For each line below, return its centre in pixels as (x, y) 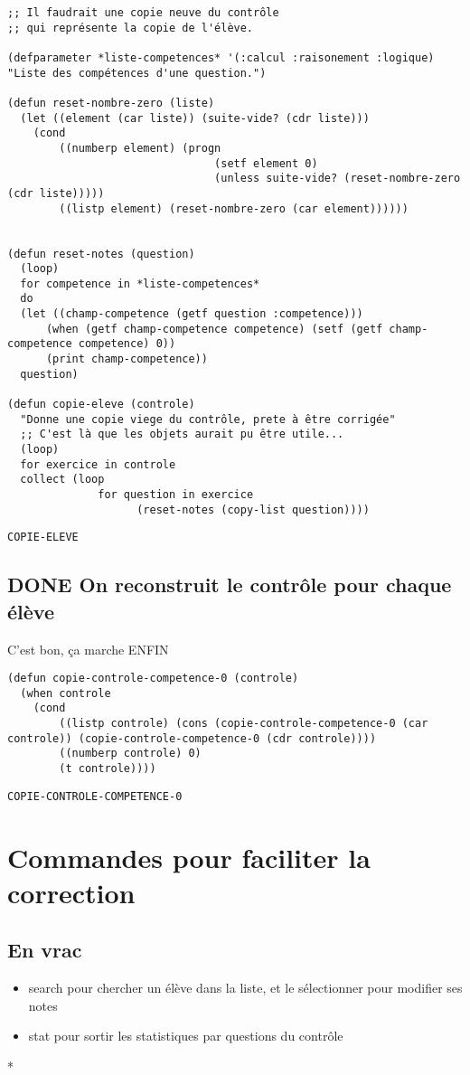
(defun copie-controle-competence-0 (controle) (153, 679)
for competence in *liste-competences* (140, 283)
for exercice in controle (98, 464)
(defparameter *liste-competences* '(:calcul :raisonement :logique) (221, 57)
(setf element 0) (266, 163)
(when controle (66, 693)
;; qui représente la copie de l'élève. (131, 28)
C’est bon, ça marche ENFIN (88, 649)
